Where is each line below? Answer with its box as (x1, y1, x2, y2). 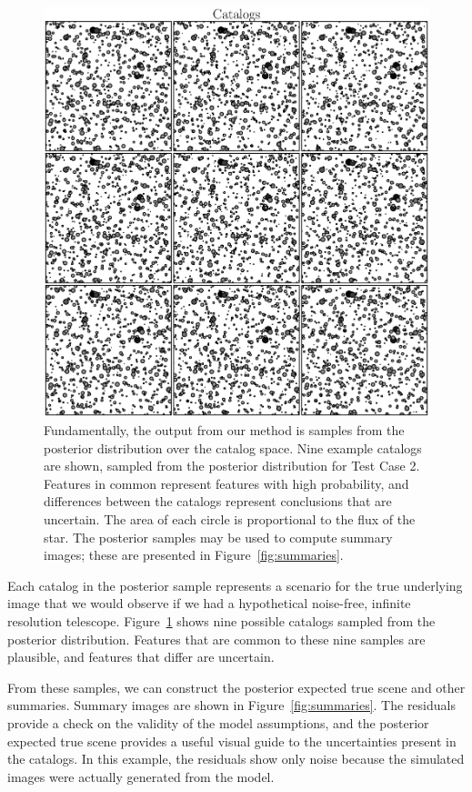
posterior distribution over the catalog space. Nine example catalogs (44, 438, 422, 457)
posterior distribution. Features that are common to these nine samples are (7, 629, 426, 648)
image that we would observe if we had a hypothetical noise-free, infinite (7, 594, 411, 613)
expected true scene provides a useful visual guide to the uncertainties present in (7, 731, 457, 750)
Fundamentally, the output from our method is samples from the (44, 421, 405, 439)
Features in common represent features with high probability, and (44, 473, 409, 492)
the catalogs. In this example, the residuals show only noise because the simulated (7, 749, 465, 768)
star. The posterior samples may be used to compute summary (44, 527, 393, 546)
